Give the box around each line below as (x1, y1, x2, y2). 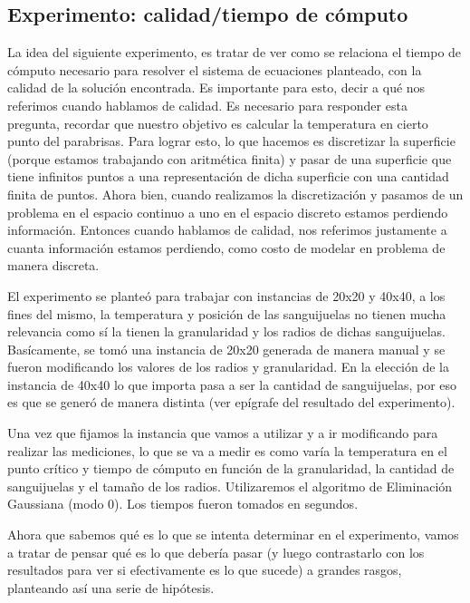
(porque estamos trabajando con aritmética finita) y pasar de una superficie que (7, 149, 452, 168)
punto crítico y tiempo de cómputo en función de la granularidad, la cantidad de (7, 459, 455, 478)
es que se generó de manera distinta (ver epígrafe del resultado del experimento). (7, 393, 456, 412)
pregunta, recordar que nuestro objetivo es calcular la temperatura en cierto (7, 113, 428, 132)
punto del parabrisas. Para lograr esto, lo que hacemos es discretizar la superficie (7, 131, 456, 151)
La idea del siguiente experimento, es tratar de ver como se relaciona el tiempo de (7, 43, 462, 62)
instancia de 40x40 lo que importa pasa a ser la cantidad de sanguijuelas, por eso (7, 374, 457, 394)
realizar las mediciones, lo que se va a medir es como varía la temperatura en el (7, 441, 447, 460)
